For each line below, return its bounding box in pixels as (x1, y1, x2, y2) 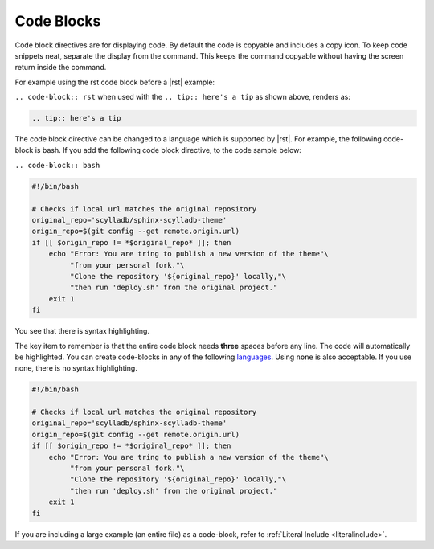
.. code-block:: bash (14, 161, 100, 170)
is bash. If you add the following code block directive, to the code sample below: (35, 145, 301, 155)
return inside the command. (14, 63, 107, 72)
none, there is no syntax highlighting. (14, 363, 138, 373)
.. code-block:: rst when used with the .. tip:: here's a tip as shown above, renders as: (14, 92, 351, 102)
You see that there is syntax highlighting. (14, 326, 150, 336)
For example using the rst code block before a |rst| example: (14, 77, 215, 87)
